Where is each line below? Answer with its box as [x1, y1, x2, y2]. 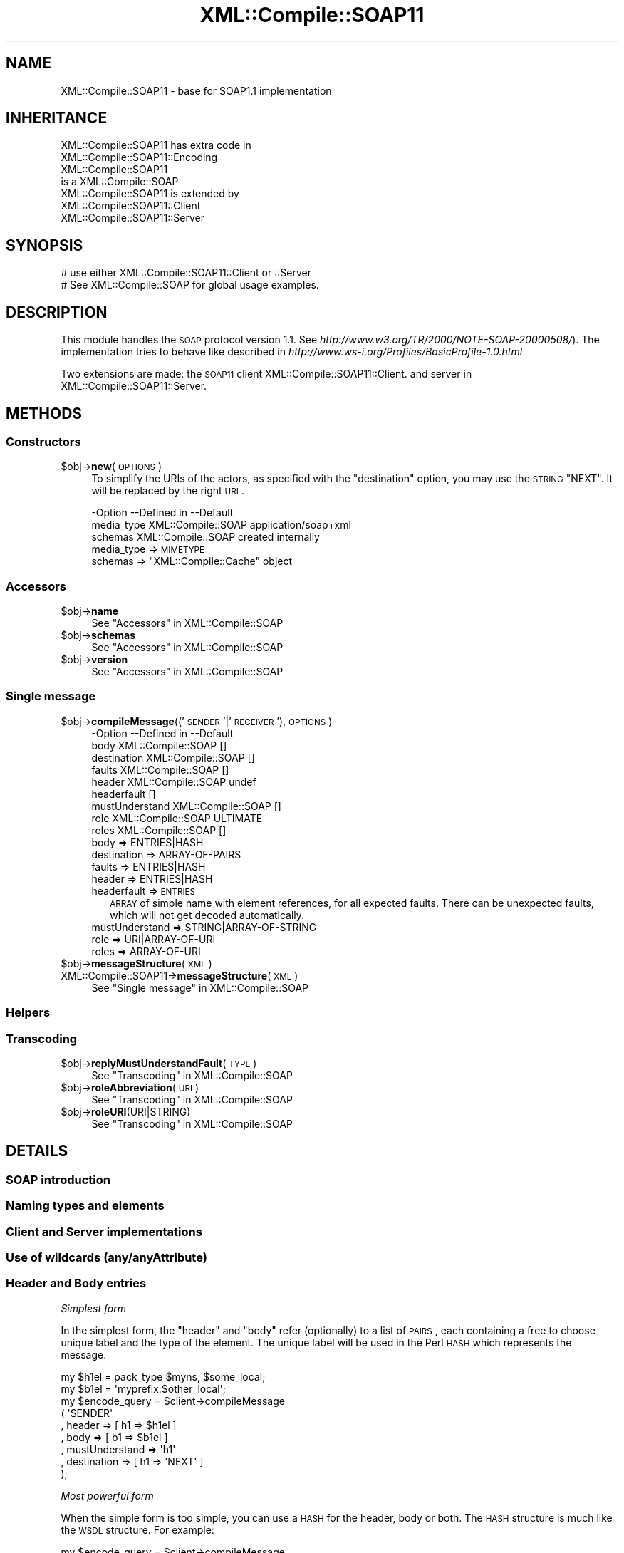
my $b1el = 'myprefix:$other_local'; [61, 1382, 226, 1395]
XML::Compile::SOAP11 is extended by [61, 187, 239, 200]
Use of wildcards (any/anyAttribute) [6, 1250, 207, 1264]
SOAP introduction [6, 1172, 110, 1187]
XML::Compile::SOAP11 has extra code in [61, 139, 251, 152]
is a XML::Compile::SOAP [61, 175, 179, 188]
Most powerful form [61, 1489, 154, 1502]
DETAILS [6, 1142, 68, 1160]
